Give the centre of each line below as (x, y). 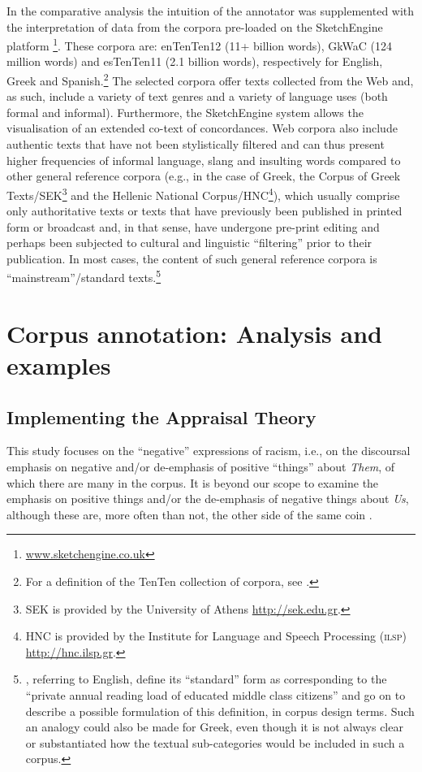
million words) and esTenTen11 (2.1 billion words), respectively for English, (195, 61)
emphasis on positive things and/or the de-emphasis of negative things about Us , (208, 499)
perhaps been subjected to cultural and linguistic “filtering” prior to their (189, 243)
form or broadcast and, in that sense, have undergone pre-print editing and (193, 226)
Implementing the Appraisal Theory (161, 416)
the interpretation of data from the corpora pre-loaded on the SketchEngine (195, 26)
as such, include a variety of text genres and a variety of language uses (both (197, 96)
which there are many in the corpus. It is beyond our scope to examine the (193, 482)
